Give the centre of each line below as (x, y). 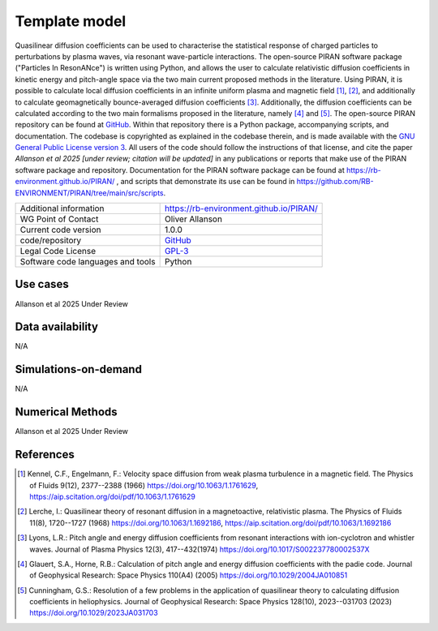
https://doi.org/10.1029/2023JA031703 (94, 613)
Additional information (62, 208)
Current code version (60, 230)
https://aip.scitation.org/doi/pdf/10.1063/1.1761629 (113, 496)
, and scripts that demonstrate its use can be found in (206, 182)
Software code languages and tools (88, 262)
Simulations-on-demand (78, 369)
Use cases (42, 284)
